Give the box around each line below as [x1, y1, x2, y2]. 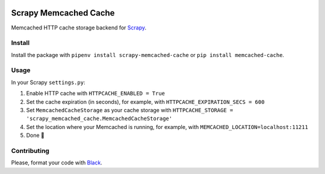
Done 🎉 [26, 132, 45, 139]
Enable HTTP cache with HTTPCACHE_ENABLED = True [26, 90, 166, 97]
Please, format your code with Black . [11, 159, 102, 166]
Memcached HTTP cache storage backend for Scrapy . [11, 24, 147, 31]
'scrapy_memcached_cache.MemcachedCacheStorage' [26, 115, 173, 122]
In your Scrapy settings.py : [11, 79, 85, 86]
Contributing [11, 146, 49, 155]
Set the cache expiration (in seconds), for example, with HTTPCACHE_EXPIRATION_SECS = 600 [26, 98, 265, 105]
